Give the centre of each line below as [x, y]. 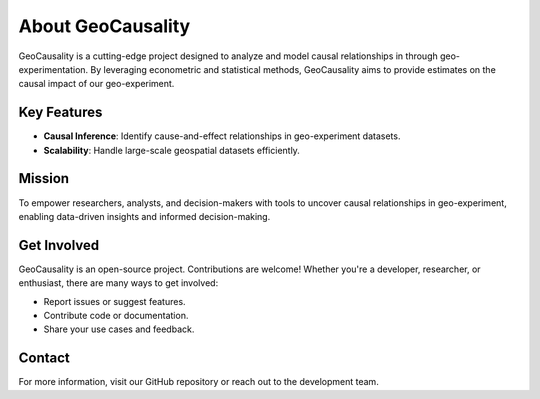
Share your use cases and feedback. [119, 329]
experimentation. [53, 69]
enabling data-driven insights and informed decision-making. [144, 216]
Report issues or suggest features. [114, 301]
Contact [44, 358]
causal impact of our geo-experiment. [96, 84]
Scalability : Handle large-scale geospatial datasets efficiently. [171, 150]
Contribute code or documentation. [116, 315]
